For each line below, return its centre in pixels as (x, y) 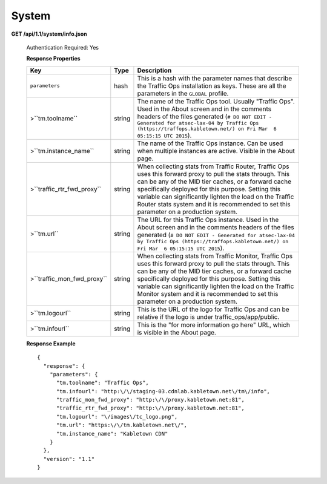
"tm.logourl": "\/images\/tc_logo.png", (117, 417)
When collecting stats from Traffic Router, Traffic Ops (213, 166)
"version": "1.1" (69, 459)
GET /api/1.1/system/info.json (49, 34)
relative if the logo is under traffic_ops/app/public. (208, 316)
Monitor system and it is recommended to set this (208, 293)
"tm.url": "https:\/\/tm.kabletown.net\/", (122, 425)
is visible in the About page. (177, 332)
